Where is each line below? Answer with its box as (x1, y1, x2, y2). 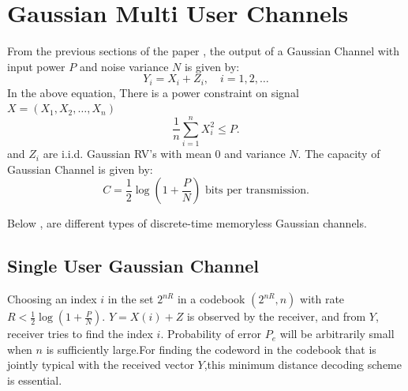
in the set (107, 291, 154, 307)
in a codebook (177, 291, 245, 307)
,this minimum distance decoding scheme (204, 356, 402, 373)
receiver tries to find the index (7, 325, 153, 342)
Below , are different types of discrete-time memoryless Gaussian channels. (7, 215, 367, 231)
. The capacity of (298, 145, 380, 162)
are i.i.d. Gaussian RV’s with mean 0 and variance (43, 145, 286, 162)
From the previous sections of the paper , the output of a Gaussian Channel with (7, 43, 400, 59)
